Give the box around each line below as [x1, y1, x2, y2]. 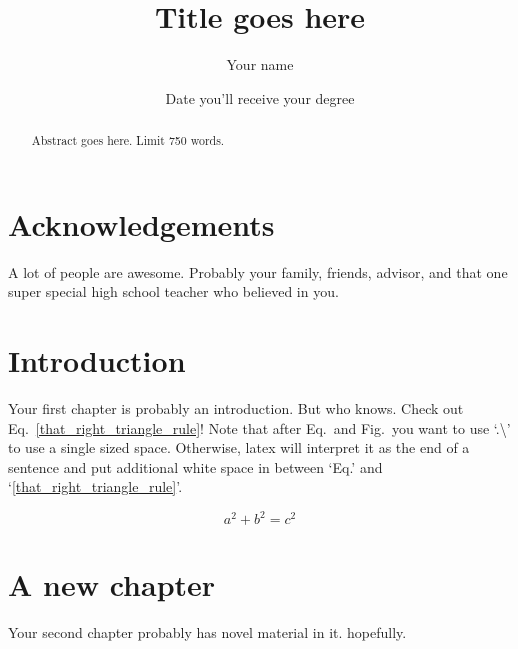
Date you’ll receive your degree [165, 87, 355, 108]
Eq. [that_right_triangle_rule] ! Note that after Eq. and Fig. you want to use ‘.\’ [8, 417, 511, 438]
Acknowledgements [8, 203, 275, 244]
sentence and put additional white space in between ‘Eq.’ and [8, 456, 383, 477]
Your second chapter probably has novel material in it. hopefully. [8, 621, 407, 642]
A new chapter [8, 563, 216, 604]
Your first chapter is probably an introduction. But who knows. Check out [8, 398, 464, 419]
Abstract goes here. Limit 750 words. [31, 132, 225, 149]
